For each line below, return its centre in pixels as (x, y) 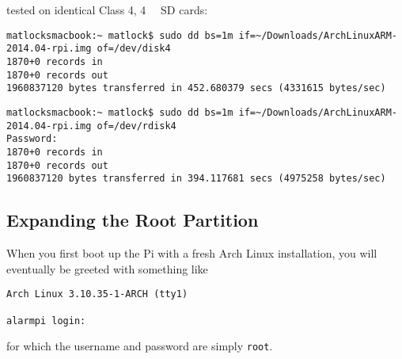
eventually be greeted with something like (107, 268)
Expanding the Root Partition (133, 220)
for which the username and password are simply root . (140, 346)
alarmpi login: (46, 321)
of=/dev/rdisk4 (137, 126)
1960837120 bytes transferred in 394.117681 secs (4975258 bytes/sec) (196, 179)
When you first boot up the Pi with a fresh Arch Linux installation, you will (192, 253)
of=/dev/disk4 (134, 49)
